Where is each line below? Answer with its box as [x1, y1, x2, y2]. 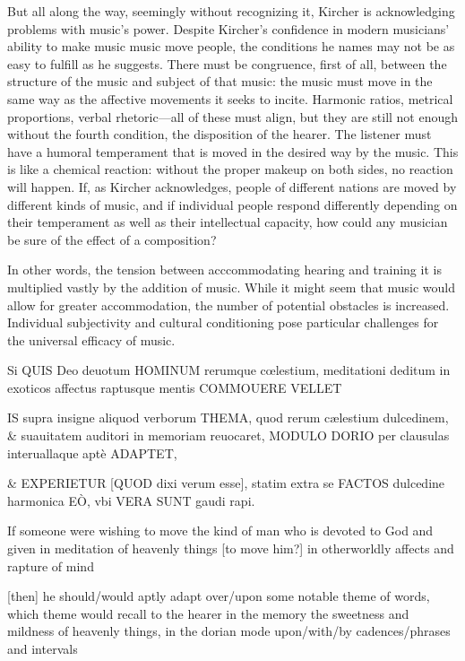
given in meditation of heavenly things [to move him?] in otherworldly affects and [7, 539, 454, 558]
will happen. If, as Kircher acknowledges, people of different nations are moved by [7, 177, 457, 196]
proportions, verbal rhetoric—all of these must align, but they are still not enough [7, 107, 459, 126]
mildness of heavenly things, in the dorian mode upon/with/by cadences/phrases [7, 622, 451, 640]
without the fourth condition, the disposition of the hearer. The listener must [7, 125, 432, 144]
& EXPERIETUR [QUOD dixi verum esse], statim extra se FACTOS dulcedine [7, 474, 445, 492]
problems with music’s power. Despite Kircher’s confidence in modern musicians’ [7, 19, 450, 38]
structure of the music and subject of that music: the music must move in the [7, 72, 433, 91]
